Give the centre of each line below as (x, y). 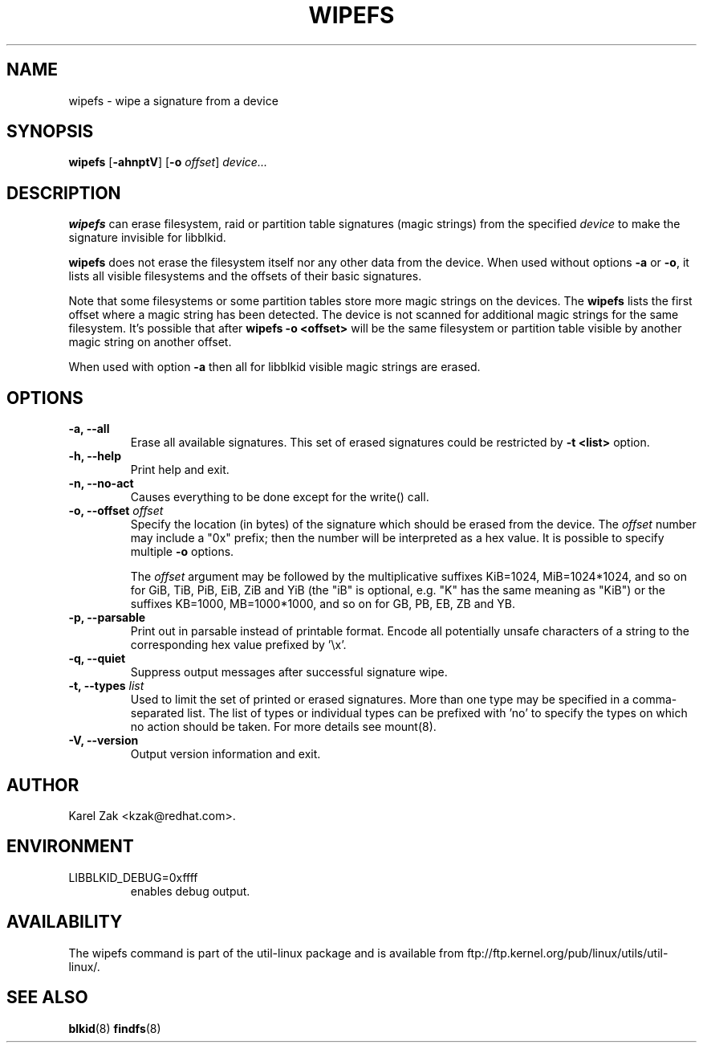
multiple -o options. (182, 552)
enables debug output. (190, 891)
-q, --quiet (97, 659)
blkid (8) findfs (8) (115, 1028)
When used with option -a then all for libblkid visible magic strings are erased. (274, 367)
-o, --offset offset (116, 511)
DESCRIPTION (64, 193)
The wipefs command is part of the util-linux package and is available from (266, 953)
